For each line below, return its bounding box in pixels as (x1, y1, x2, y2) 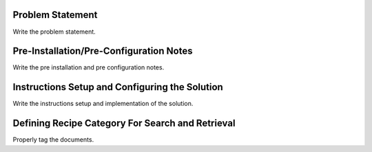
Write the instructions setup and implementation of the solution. (12, 100, 194, 108)
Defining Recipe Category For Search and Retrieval (12, 118, 236, 129)
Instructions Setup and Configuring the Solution (12, 81, 223, 93)
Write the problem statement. (12, 28, 96, 36)
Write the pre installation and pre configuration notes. (12, 63, 165, 72)
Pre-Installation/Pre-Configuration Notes (12, 45, 193, 57)
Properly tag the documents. (12, 135, 94, 144)
